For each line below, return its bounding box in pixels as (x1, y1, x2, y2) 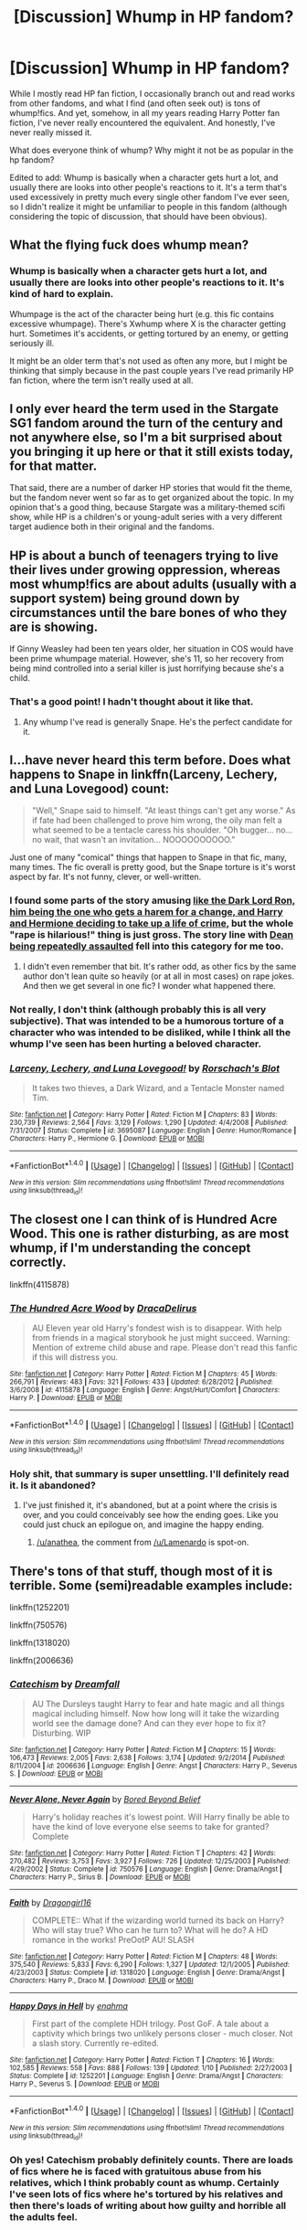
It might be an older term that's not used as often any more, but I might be (9, 355, 288, 366)
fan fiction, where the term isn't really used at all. (9, 375, 194, 386)
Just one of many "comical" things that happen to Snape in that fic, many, (9, 852, 288, 863)
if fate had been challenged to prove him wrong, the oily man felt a (31, 815, 283, 826)
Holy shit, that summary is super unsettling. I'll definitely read (9, 1467, 290, 1480)
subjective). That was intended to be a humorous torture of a (9, 1014, 285, 1027)
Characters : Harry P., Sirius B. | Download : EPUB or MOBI (9, 1873, 191, 1882)
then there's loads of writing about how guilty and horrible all (9, 2200, 287, 2213)
